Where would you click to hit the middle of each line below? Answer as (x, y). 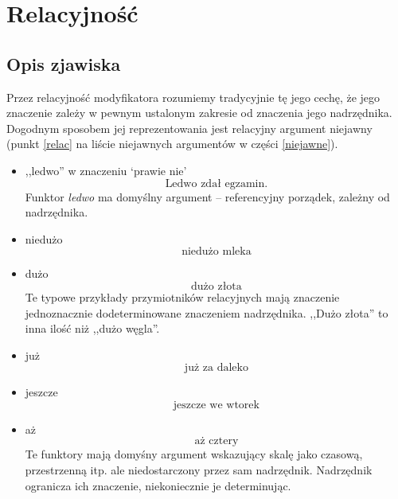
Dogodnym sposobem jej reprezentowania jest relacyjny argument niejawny (189, 128)
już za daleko (216, 368)
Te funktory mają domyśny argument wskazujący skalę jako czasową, (194, 454)
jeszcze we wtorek (216, 405)
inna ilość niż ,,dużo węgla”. (92, 328)
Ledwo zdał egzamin (215, 183)
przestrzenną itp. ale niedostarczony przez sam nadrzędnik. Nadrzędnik (199, 470)
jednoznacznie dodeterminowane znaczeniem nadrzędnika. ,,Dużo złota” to (207, 312)
